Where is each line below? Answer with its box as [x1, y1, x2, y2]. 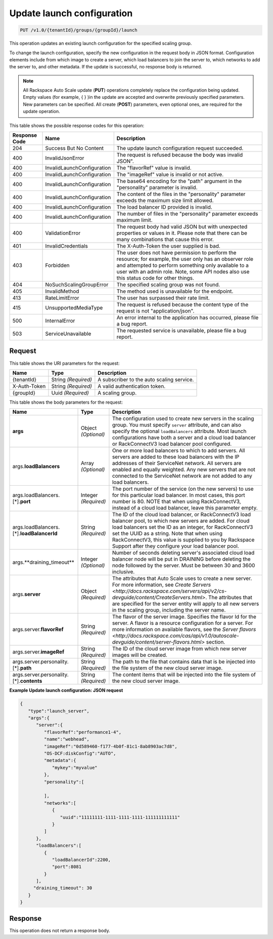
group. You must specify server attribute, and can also [112, 421, 242, 428]
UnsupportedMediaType [45, 304, 103, 311]
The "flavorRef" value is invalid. [116, 165, 192, 172]
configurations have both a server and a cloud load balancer [112, 434, 256, 441]
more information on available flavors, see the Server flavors [112, 626, 256, 633]
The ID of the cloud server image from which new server [112, 645, 247, 652]
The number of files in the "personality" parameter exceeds [116, 210, 258, 217]
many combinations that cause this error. [116, 236, 214, 243]
